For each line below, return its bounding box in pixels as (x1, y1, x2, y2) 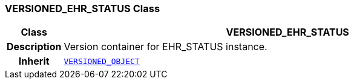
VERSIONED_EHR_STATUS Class (5, 2, 160, 15)
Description (7, 40, 62, 53)
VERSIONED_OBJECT (64, 56, 140, 66)
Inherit (18, 55, 50, 68)
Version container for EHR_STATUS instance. (64, 40, 267, 53)
